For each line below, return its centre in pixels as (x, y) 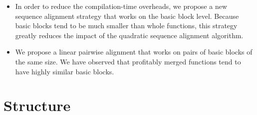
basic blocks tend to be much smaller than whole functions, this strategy (126, 26)
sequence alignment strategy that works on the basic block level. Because (127, 16)
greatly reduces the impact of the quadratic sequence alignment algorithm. (129, 35)
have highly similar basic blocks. (65, 71)
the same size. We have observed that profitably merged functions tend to (128, 61)
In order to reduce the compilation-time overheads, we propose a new (121, 6)
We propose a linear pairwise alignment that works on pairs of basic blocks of (134, 52)
